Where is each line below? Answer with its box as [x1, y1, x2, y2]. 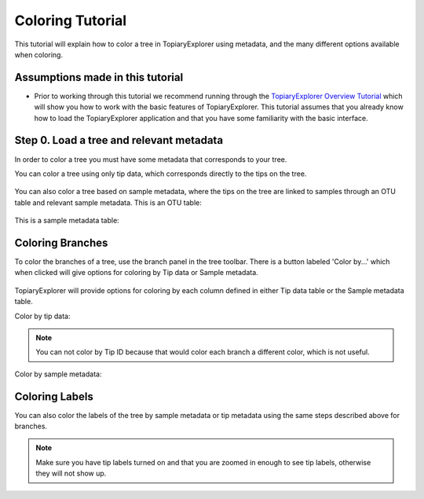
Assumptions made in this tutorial [14, 71, 184, 84]
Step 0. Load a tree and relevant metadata [14, 134, 224, 147]
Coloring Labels [14, 390, 93, 403]
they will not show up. [35, 468, 107, 479]
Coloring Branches [14, 236, 108, 249]
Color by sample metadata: [14, 369, 102, 379]
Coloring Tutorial [14, 12, 127, 29]
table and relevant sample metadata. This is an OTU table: [14, 197, 202, 207]
